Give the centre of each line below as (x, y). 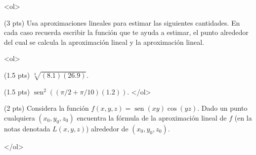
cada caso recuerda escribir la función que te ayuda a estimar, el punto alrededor (126, 32)
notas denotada (27, 128)
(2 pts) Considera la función (46, 108)
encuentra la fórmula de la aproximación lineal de (152, 117)
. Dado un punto (222, 108)
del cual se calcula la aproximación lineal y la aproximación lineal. (104, 42)
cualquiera (20, 117)
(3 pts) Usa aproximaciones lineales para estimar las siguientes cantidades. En (122, 22)
